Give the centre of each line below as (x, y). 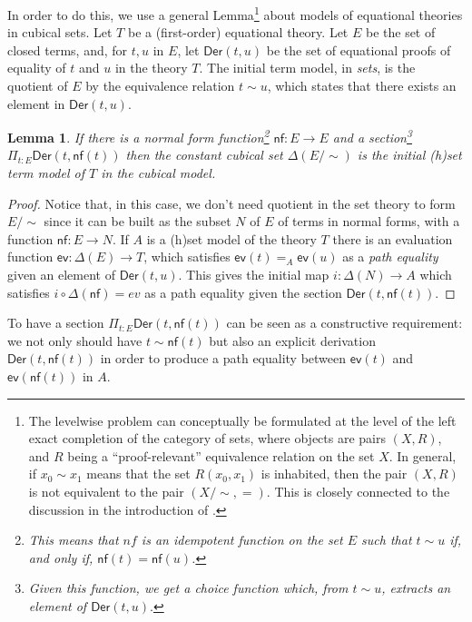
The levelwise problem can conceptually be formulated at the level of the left (242, 420)
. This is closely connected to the (358, 491)
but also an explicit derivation (292, 340)
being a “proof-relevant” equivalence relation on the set (221, 455)
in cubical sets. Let (60, 32)
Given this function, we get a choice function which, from (188, 588)
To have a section (56, 323)
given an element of (61, 275)
